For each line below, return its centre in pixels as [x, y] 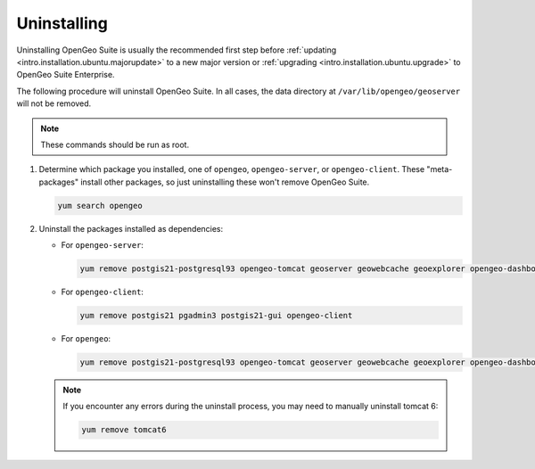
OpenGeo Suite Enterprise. [66, 75]
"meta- [440, 169]
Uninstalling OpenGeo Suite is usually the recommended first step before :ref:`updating [177, 50]
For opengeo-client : [103, 292]
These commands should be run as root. [115, 144]
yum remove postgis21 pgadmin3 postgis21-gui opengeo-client [216, 315]
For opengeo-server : [103, 245]
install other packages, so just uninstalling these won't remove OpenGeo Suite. [225, 182]
